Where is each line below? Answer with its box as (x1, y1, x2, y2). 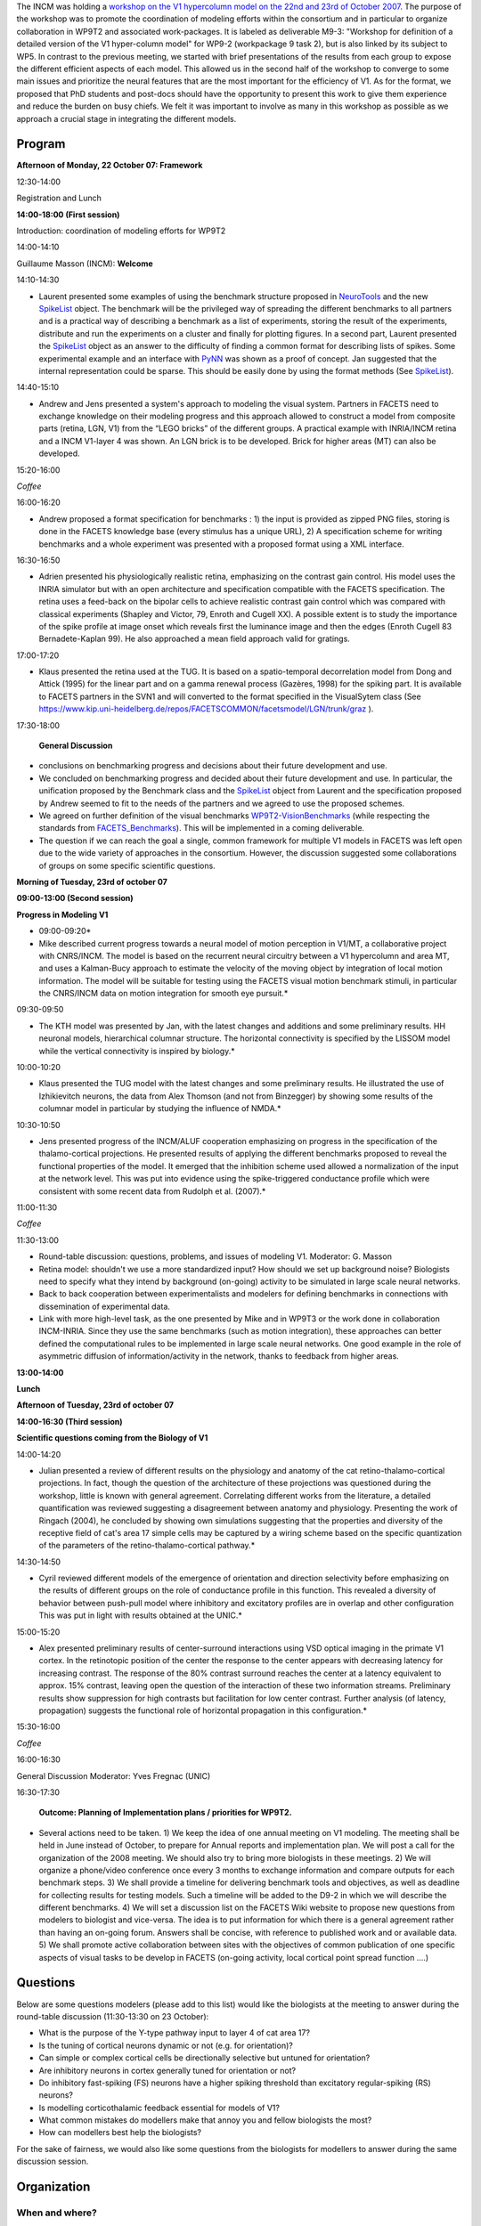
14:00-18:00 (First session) (16, 209, 120, 220)
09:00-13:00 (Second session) (16, 893, 134, 904)
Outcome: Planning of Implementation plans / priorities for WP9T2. (38, 1808, 293, 1818)
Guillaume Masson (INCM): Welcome (16, 258, 153, 269)
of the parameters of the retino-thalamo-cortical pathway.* (38, 1540, 256, 1551)
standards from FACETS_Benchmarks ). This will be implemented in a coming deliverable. (38, 823, 365, 833)
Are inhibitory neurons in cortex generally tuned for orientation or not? (38, 2065, 297, 2076)
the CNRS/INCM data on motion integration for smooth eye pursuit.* (38, 988, 289, 999)
